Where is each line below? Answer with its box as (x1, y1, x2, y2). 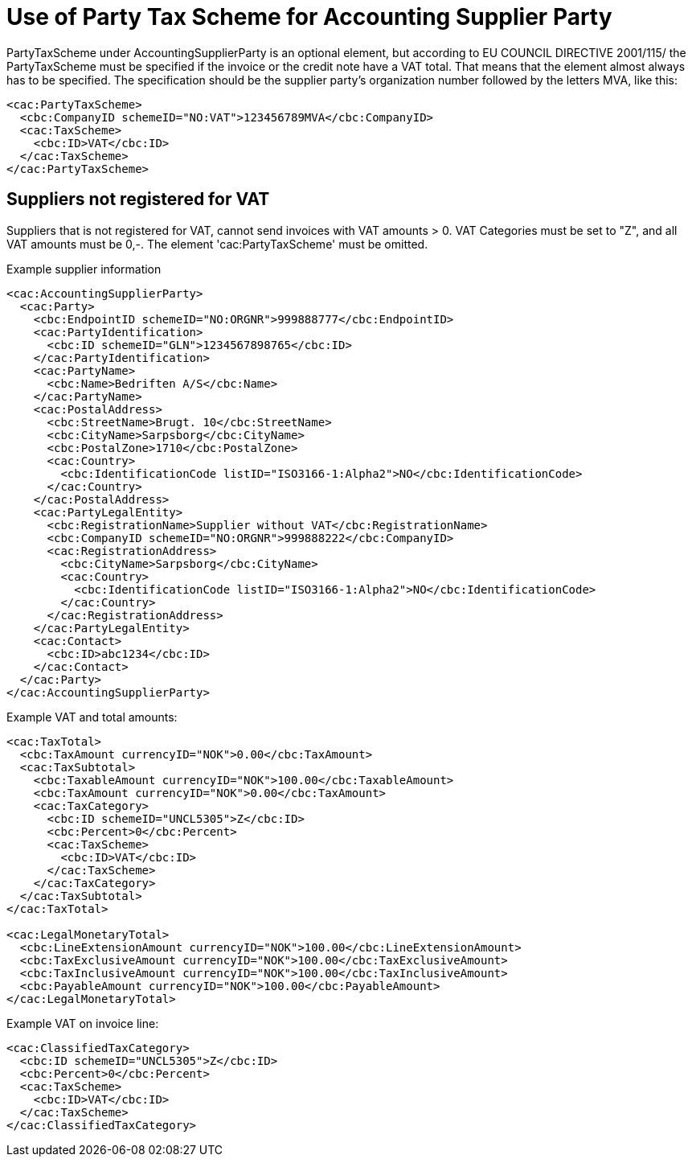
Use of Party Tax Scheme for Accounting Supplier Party (6, 3, 612, 31)
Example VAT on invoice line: (6, 1016, 159, 1030)
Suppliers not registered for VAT (6, 189, 270, 210)
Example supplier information (6, 261, 162, 276)
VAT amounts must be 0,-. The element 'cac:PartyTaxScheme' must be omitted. (6, 236, 428, 251)
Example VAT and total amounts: (6, 709, 178, 724)
